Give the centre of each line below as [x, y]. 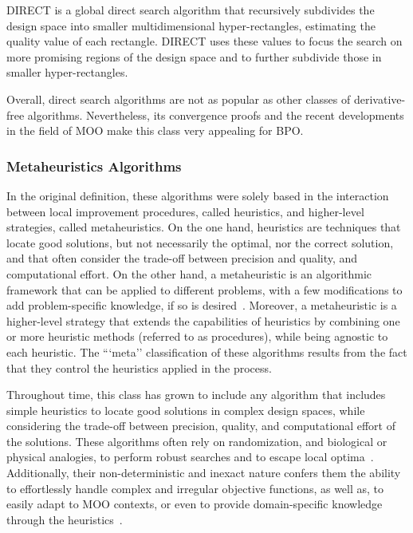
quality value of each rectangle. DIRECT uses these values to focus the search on [205, 41]
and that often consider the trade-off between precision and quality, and [182, 258]
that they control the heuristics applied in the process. [139, 367]
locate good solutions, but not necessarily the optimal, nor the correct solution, [200, 242]
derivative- [380, 99]
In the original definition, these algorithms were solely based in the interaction [198, 195]
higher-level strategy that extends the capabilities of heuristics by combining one [203, 320]
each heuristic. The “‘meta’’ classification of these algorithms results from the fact [207, 351]
